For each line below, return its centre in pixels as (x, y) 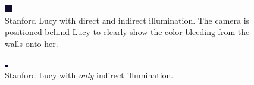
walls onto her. (32, 43)
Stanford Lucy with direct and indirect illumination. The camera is (127, 20)
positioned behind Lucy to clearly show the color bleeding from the (127, 32)
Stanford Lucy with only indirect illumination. (89, 75)
